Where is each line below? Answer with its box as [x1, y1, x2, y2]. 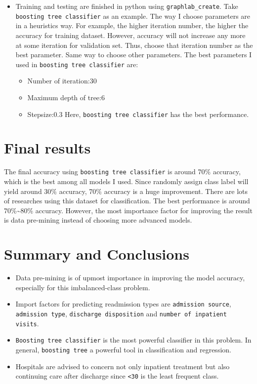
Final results [4, 138, 91, 158]
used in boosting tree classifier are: [15, 59, 138, 69]
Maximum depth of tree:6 [27, 92, 105, 102]
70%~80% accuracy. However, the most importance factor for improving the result [4, 205, 253, 215]
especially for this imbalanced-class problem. [15, 282, 150, 292]
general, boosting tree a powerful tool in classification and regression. [15, 344, 231, 354]
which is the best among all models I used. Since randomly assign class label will [4, 176, 249, 186]
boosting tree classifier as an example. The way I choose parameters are [15, 10, 251, 21]
